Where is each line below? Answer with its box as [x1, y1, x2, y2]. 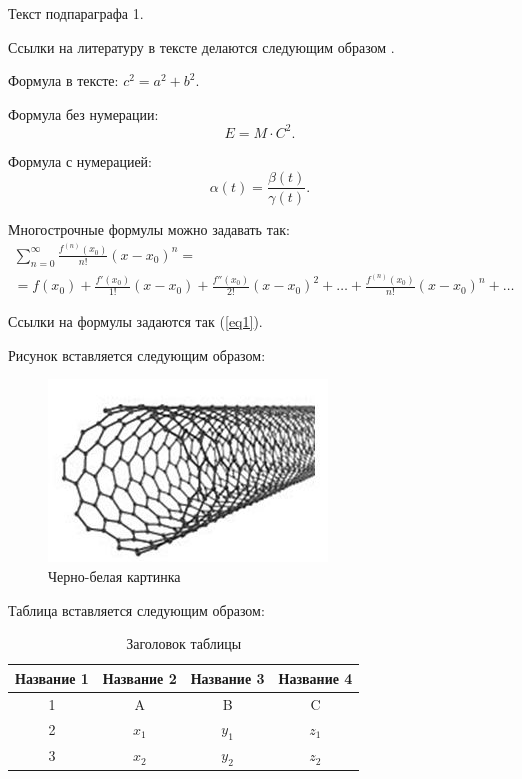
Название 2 [102, 667, 177, 688]
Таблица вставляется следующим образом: [8, 599, 265, 620]
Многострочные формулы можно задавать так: [8, 218, 290, 239]
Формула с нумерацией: [8, 150, 153, 171]
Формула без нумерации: [8, 103, 159, 124]
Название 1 [15, 667, 89, 688]
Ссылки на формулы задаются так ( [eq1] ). [8, 311, 263, 332]
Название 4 [278, 667, 353, 688]
